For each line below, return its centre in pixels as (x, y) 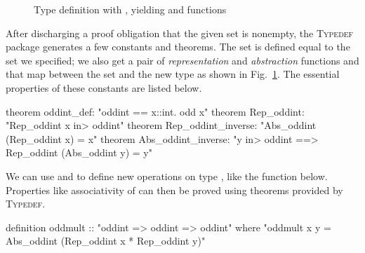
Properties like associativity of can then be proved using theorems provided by (174, 190)
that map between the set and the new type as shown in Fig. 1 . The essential (173, 74)
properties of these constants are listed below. (104, 87)
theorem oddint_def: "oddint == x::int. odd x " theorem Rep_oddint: (155, 111)
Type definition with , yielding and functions (130, 9)
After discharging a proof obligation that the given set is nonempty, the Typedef (180, 33)
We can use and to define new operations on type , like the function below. (167, 176)
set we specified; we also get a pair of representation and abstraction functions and (182, 60)
